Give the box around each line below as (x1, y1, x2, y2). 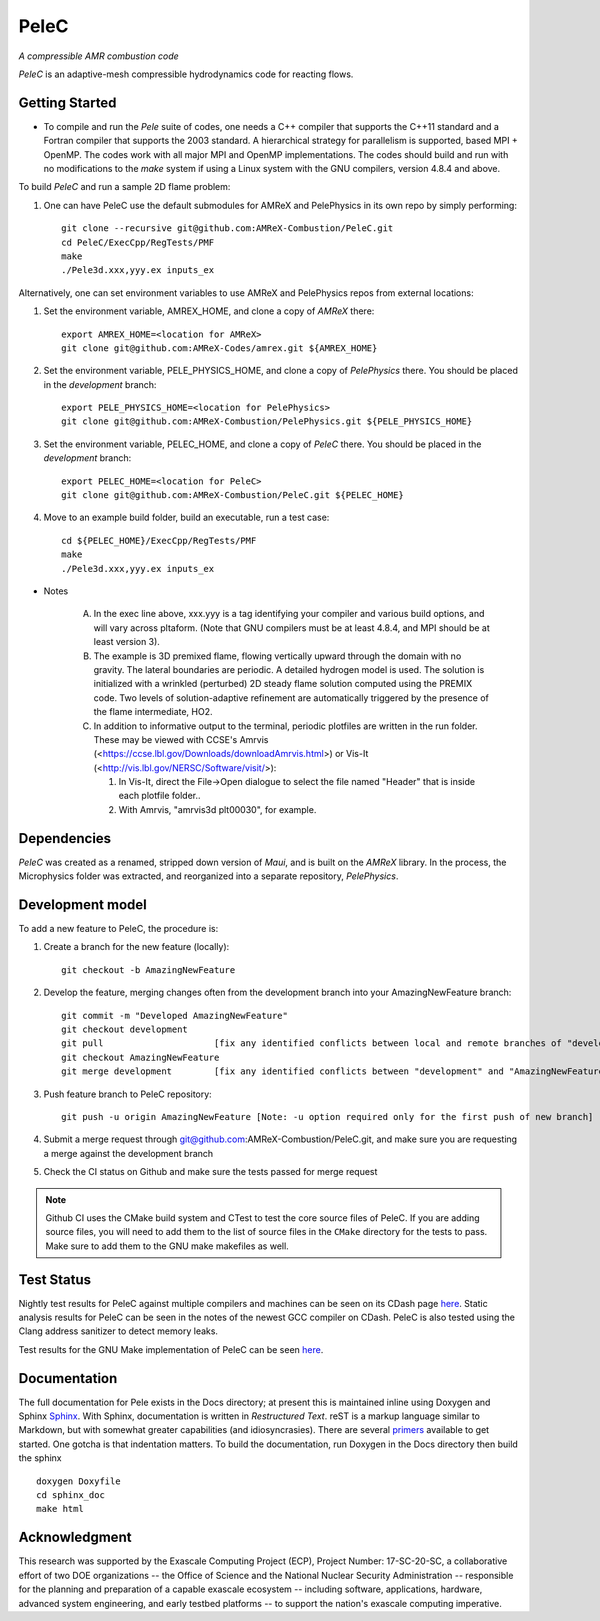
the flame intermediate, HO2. (93, 706, 214, 718)
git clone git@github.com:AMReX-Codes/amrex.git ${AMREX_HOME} (61, 342, 378, 354)
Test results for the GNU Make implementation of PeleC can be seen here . (18, 1343, 324, 1355)
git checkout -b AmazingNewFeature (61, 964, 236, 975)
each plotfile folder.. (118, 790, 201, 802)
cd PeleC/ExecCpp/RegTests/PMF (61, 236, 215, 248)
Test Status (18, 1271, 92, 1288)
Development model (18, 896, 147, 913)
